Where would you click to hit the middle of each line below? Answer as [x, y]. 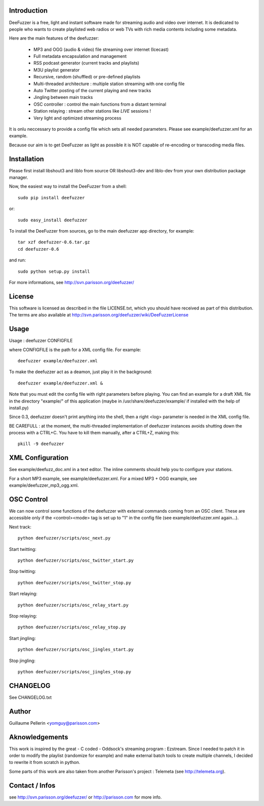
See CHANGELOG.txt [30, 697]
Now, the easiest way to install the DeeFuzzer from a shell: [68, 187]
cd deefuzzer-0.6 [38, 249]
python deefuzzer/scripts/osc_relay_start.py [73, 605]
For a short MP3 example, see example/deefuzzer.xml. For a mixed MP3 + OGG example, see [103, 478]
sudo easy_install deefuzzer [53, 220]
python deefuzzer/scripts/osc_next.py [64, 538]
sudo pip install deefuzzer [51, 198]
